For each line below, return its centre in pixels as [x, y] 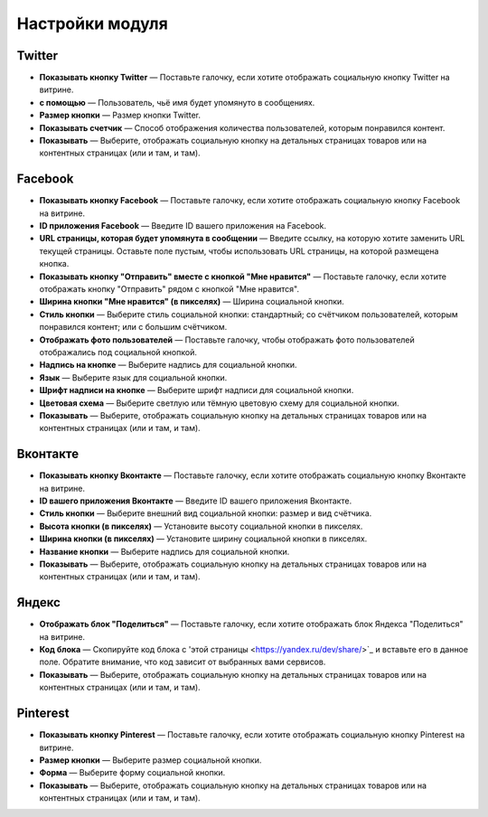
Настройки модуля [93, 23]
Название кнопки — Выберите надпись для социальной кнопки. [164, 551]
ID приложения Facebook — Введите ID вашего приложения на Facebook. [183, 226]
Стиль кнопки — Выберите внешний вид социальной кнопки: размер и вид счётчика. [206, 513]
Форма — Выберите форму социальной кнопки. [132, 773]
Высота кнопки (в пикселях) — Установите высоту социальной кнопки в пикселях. [201, 526]
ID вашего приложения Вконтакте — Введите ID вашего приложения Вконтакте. [196, 501]
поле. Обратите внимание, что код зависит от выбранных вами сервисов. [183, 662]
